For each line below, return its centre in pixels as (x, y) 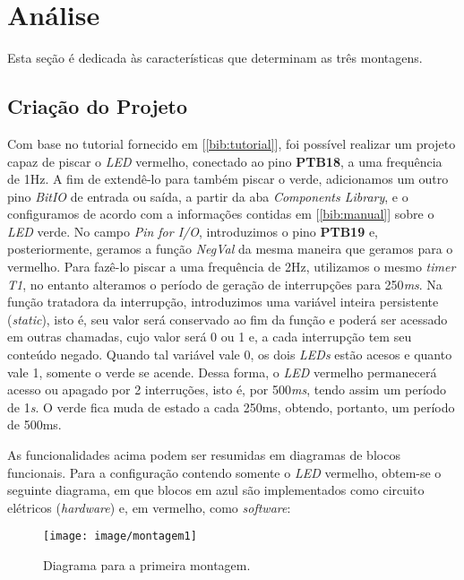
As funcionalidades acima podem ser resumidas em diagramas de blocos (204, 455)
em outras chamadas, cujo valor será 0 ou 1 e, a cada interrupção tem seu (210, 337)
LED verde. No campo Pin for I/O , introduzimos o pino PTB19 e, (193, 231)
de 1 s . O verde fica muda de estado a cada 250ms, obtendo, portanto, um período (231, 407)
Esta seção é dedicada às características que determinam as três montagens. (215, 58)
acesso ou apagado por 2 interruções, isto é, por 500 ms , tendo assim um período (227, 390)
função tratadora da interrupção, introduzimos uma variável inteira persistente (223, 302)
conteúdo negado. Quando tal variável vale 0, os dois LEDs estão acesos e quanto (230, 355)
